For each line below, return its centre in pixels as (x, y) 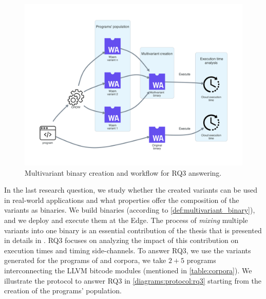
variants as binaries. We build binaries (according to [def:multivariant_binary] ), (130, 210)
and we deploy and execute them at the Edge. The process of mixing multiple (126, 220)
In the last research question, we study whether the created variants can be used (131, 190)
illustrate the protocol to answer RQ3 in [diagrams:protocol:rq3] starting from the (133, 280)
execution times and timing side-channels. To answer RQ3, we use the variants (128, 250)
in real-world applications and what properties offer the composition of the (122, 200)
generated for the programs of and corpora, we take (85, 260)
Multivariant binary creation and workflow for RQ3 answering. (123, 172)
